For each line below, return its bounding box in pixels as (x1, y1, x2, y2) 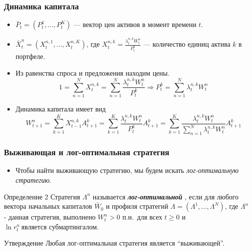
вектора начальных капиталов (4, 201, 92, 211)
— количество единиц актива (143, 39, 230, 49)
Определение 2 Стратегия (4, 191, 80, 201)
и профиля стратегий (106, 201, 168, 211)
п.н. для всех (122, 212, 163, 222)
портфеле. (15, 51, 45, 61)
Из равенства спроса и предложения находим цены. (15, 67, 170, 78)
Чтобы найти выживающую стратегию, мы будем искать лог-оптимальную (15, 165, 239, 175)
